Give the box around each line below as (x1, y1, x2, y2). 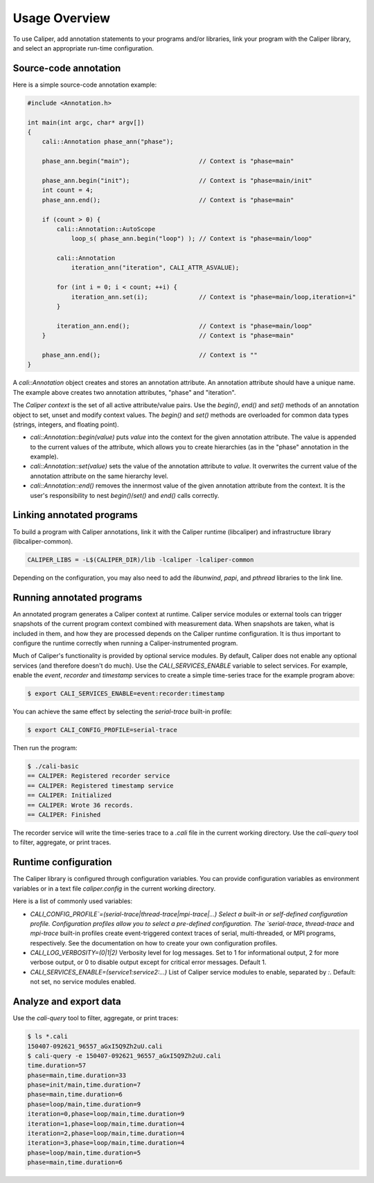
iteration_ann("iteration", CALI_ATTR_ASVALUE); (71, 264, 240, 272)
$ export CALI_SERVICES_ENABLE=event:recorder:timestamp (27, 690, 225, 697)
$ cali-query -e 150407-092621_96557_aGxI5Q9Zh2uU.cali (27, 1051, 222, 1060)
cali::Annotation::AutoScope (56, 225, 156, 233)
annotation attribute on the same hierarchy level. (30, 472, 169, 480)
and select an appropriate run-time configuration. (12, 44, 154, 52)
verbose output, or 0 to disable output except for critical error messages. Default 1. (30, 958, 267, 966)
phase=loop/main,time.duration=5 (27, 1148, 141, 1157)
